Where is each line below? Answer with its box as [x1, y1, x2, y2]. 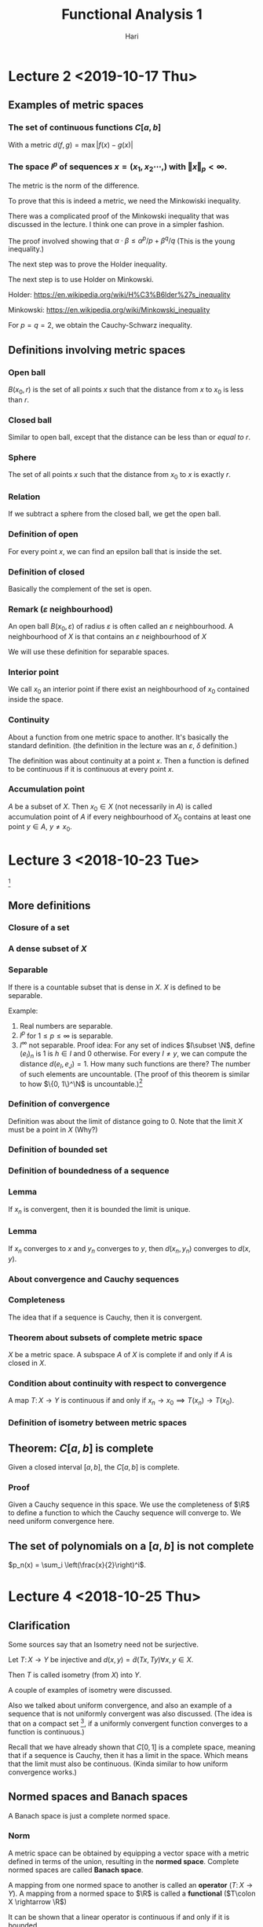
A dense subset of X [8, 943, 88, 954]
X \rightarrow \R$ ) [8, 1896, 67, 1907]
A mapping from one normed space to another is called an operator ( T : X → [8, 1880, 254, 1889]
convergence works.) [8, 1767, 77, 1777]
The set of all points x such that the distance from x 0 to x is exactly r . [8, 470, 232, 481]
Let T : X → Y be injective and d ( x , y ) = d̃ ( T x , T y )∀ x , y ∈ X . [8, 1655, 194, 1665]
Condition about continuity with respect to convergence [8, 1378, 227, 1389]
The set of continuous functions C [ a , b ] [8, 122, 162, 133]
